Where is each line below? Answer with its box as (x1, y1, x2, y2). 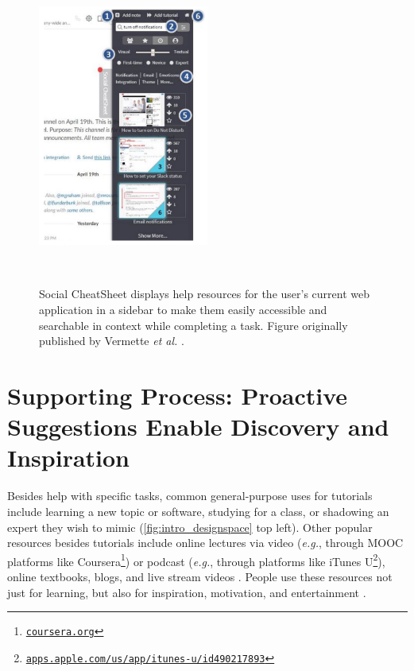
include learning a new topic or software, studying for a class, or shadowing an (7, 502, 389, 519)
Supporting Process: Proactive (7, 379, 348, 411)
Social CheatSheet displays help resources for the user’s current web (39, 285, 370, 302)
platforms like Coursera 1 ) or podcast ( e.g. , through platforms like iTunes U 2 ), (7, 550, 385, 569)
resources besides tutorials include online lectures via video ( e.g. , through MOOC (7, 534, 404, 551)
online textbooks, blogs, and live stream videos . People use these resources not (7, 568, 393, 584)
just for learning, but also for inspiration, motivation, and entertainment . (7, 584, 366, 600)
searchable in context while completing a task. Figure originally (39, 316, 348, 333)
